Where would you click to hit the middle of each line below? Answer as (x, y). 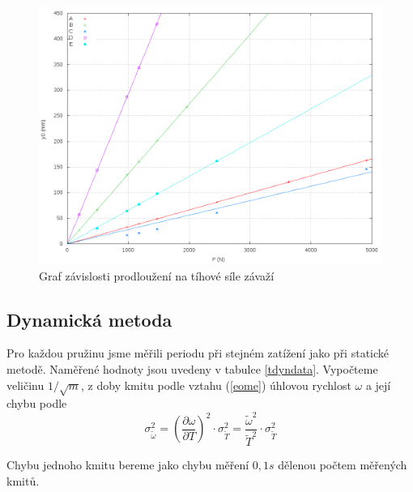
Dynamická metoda (89, 319)
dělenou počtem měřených (343, 465)
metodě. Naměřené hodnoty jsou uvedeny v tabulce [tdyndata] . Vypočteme (192, 368)
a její (378, 385)
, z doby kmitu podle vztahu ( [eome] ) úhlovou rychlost (216, 385)
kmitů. (23, 480)
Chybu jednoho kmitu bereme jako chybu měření (128, 465)
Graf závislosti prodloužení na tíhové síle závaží (157, 275)
